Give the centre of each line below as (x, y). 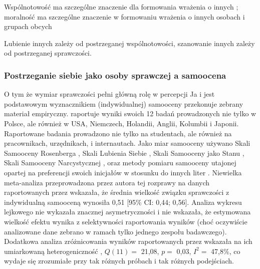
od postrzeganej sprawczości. (48, 53)
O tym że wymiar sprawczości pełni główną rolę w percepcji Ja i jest (109, 94)
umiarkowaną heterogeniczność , (53, 251)
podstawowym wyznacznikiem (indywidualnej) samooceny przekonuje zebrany (124, 103)
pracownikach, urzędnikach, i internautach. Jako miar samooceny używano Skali (127, 143)
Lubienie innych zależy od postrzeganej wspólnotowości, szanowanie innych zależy (129, 43)
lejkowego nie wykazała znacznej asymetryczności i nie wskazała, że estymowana (127, 212)
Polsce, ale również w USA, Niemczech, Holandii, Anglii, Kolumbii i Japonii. (121, 123)
